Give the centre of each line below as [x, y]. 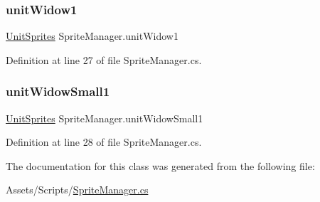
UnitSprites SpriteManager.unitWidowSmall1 [105, 118]
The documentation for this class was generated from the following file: [160, 165]
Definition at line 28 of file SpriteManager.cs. [104, 142]
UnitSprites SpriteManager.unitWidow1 [92, 36]
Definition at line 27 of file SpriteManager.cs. [104, 59]
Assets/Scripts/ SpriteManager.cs [77, 190]
